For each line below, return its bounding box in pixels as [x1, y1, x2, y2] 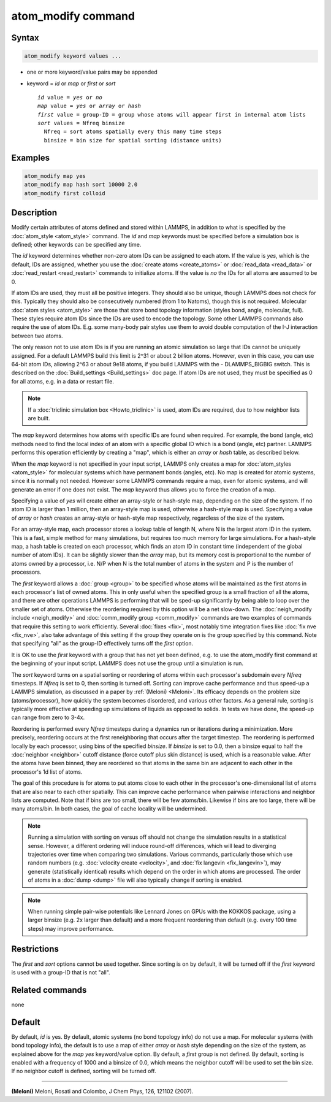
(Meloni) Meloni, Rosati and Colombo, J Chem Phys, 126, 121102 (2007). [11, 1087, 194, 1095]
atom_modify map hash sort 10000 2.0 [24, 181, 138, 188]
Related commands [11, 985, 87, 995]
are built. [28, 414, 50, 422]
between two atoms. [11, 332, 63, 339]
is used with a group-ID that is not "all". [11, 968, 110, 976]
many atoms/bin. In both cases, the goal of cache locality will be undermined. [11, 805, 208, 812]
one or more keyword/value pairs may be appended [26, 68, 158, 76]
